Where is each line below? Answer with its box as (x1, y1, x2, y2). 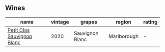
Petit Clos (7, 26, 30, 33)
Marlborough (109, 33, 139, 40)
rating (143, 18, 158, 25)
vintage (51, 18, 70, 25)
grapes (80, 18, 97, 25)
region (115, 18, 132, 25)
